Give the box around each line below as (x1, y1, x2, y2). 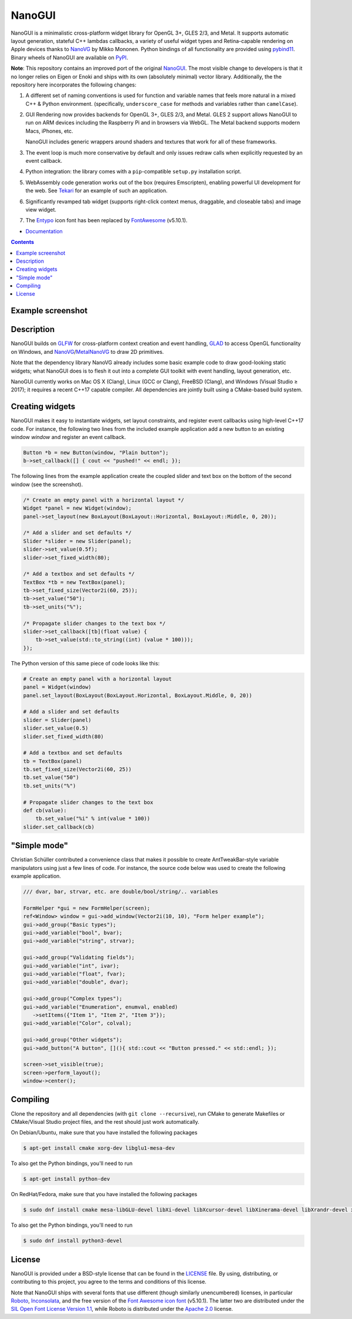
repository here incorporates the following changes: (11, 81, 137, 88)
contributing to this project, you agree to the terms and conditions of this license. (11, 1278, 207, 1285)
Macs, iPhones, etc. (25, 127, 73, 135)
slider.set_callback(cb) (23, 823, 95, 830)
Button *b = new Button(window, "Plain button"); (23, 450, 169, 456)
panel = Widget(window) (23, 684, 92, 691)
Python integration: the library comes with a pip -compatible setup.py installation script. (25, 168, 242, 175)
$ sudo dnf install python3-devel (23, 1237, 123, 1244)
